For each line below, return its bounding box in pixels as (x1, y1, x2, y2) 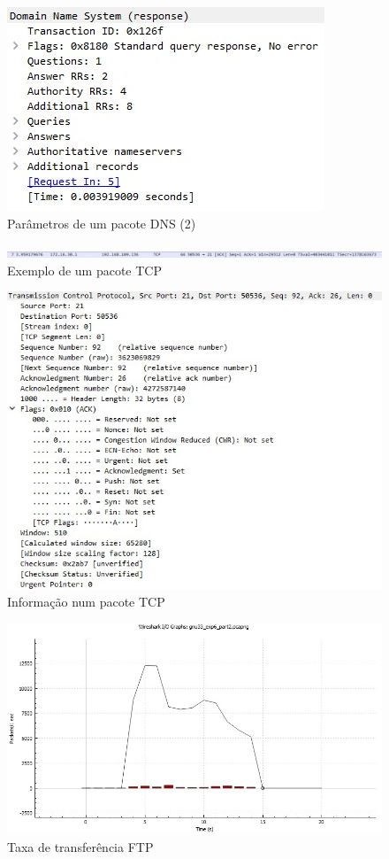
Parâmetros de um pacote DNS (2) (7, 213, 196, 232)
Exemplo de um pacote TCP (7, 260, 162, 279)
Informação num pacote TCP (7, 592, 165, 611)
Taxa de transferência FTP (7, 838, 154, 856)
